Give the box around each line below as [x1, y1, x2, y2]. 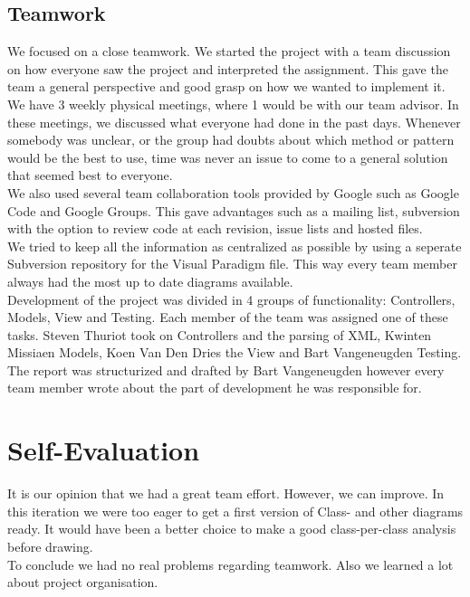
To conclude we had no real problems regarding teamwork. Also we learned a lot [7, 554, 454, 573]
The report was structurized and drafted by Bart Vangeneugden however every [7, 360, 445, 379]
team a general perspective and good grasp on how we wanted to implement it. [7, 77, 446, 96]
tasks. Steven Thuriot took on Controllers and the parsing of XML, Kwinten [7, 325, 432, 344]
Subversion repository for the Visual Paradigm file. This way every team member [7, 254, 457, 273]
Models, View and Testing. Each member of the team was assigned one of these [7, 308, 448, 327]
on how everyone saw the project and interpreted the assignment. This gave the [7, 59, 448, 78]
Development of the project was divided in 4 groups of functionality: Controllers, [7, 289, 456, 308]
